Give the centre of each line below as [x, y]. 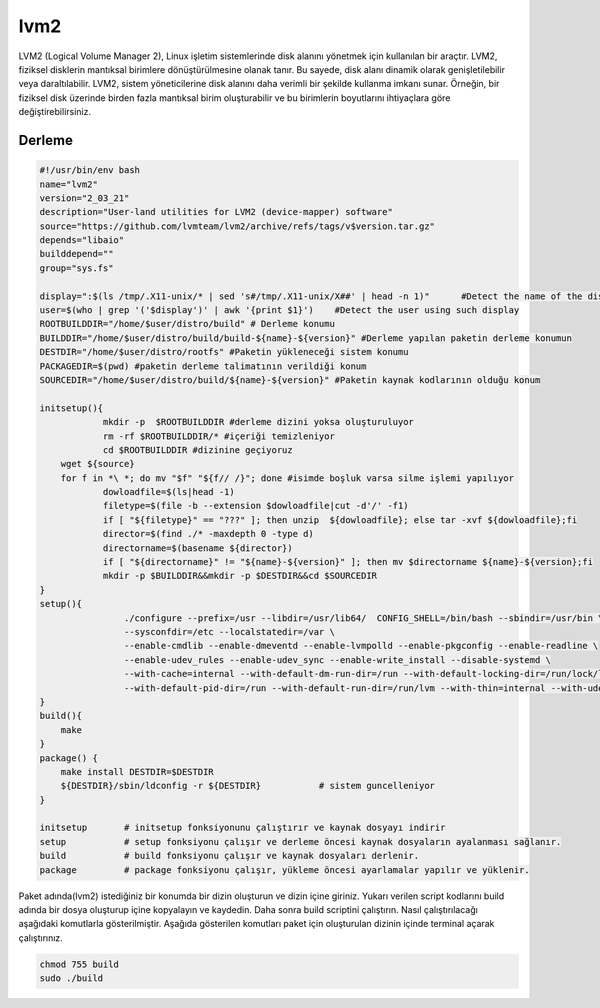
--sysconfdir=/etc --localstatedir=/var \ [229, 631]
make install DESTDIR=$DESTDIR [137, 771]
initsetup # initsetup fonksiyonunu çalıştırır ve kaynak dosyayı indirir [242, 828]
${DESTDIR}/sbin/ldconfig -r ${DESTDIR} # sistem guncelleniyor [247, 786]
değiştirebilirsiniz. [55, 112]
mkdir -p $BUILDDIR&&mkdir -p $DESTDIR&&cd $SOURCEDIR [240, 576]
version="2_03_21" [84, 198]
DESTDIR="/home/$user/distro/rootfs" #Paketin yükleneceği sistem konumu [224, 352]
